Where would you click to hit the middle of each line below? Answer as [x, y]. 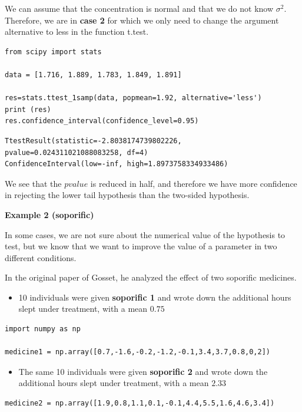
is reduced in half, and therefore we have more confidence [194, 183]
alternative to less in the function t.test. [77, 32]
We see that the [33, 183]
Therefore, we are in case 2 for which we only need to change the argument [142, 20]
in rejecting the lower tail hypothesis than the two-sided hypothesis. [127, 195]
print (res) [28, 109]
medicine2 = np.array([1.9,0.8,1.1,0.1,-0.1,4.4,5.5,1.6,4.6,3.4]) [140, 403]
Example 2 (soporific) [49, 214]
